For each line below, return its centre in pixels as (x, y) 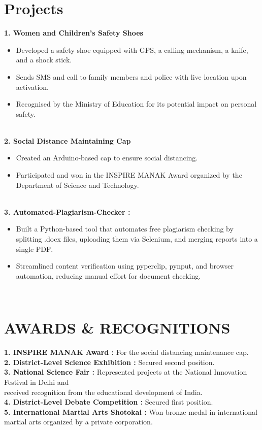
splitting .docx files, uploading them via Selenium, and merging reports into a (137, 239)
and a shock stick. (44, 60)
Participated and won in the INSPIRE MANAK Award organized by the (129, 175)
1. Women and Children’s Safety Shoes (74, 33)
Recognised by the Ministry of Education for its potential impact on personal (136, 104)
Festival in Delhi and (37, 382)
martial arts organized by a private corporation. (78, 422)
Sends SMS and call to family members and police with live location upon (131, 76)
